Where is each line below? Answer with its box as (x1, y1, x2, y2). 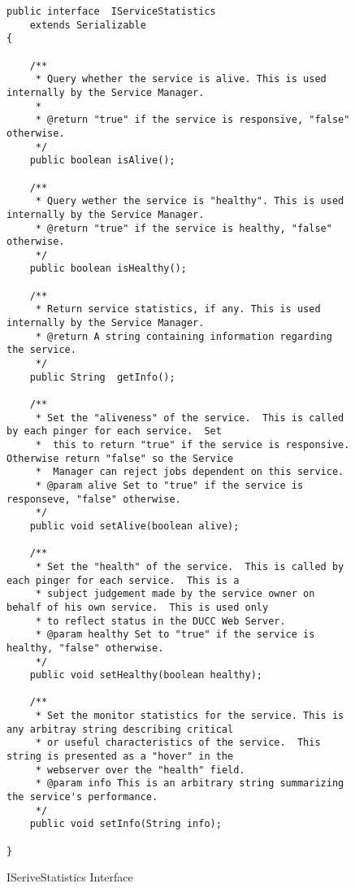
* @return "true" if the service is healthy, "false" (35, 222, 332, 234)
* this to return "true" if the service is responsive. (35, 439, 350, 451)
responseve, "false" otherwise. (6, 493, 181, 505)
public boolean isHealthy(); (29, 263, 187, 275)
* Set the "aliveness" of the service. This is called (35, 411, 344, 424)
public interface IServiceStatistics (6, 6, 216, 17)
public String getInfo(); (29, 371, 175, 383)
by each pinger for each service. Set (6, 425, 222, 437)
